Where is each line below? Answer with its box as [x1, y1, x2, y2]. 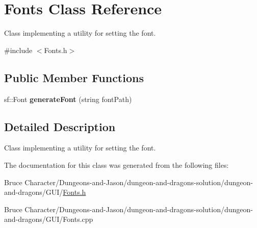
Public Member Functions [4, 69, 144, 85]
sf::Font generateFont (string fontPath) [4, 93, 132, 104]
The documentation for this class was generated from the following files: [4, 159, 229, 170]
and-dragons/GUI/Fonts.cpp [4, 214, 93, 224]
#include [4, 44, 33, 55]
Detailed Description [4, 118, 116, 134]
